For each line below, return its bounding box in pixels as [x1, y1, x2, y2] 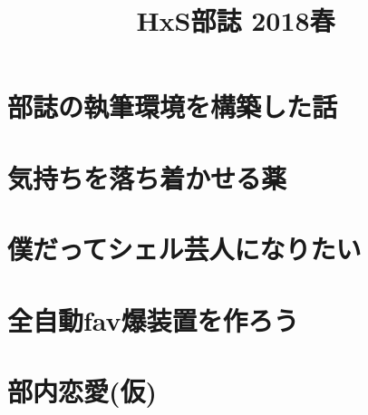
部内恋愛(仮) [7, 372, 158, 409]
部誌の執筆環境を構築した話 [7, 88, 338, 125]
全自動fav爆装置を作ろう [7, 301, 299, 338]
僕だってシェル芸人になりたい [7, 230, 362, 267]
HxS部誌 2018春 [136, 2, 335, 39]
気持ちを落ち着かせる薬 [7, 159, 287, 196]
